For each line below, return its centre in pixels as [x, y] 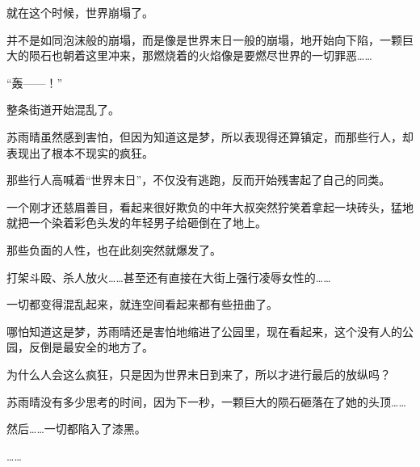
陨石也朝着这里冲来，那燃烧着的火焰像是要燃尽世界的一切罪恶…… [200, 55]
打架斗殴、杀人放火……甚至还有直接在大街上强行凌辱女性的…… [169, 277]
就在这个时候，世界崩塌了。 [80, 12]
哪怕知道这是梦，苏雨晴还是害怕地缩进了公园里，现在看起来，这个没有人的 [204, 331]
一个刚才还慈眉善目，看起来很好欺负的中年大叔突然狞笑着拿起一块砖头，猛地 [210, 206]
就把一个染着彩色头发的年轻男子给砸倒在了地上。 [136, 223]
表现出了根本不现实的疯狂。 [80, 152]
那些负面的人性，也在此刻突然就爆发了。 [114, 249]
